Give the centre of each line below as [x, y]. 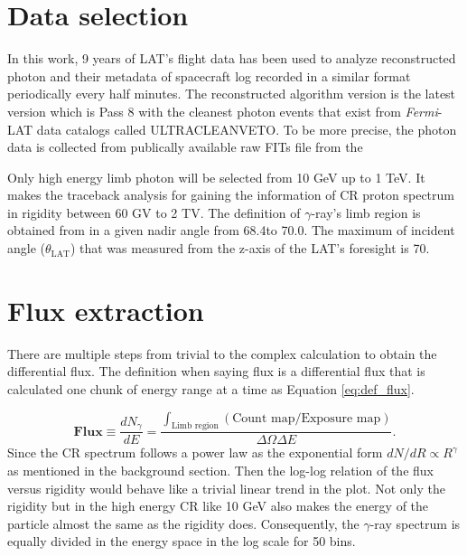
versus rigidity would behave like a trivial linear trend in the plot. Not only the [226, 488]
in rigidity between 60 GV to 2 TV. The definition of [154, 212]
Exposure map [341, 418]
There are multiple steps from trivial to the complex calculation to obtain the [222, 353]
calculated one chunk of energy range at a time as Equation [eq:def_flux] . [211, 388]
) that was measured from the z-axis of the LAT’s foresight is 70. [250, 248]
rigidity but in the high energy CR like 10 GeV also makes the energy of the [218, 506]
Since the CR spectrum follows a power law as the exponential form [195, 452]
